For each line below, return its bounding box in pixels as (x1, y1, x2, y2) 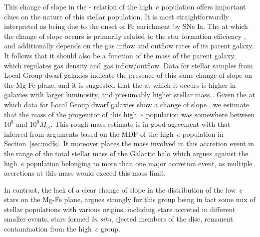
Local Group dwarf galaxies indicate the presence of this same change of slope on (4, 70, 252, 80)
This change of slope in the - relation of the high (4, 1, 153, 11)
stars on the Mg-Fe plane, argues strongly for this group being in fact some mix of (4, 194, 256, 205)
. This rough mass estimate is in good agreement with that (50, 119, 231, 129)
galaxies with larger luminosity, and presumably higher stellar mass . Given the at (4, 89, 255, 100)
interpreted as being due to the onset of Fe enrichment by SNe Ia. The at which (4, 21, 248, 31)
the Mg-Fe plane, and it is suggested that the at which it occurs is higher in (4, 79, 236, 90)
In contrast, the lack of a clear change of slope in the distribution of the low (4, 184, 236, 195)
